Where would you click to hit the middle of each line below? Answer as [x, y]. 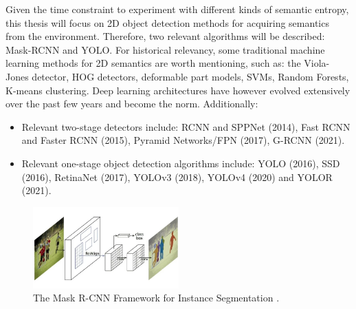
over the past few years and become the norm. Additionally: [132, 104]
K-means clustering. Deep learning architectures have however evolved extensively [178, 90]
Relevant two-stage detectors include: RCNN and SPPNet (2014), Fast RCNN [186, 126]
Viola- [317, 63]
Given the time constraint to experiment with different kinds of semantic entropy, [177, 9]
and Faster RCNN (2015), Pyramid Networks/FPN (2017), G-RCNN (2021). [183, 140]
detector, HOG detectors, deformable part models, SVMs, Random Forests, [190, 76]
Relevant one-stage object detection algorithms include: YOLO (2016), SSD [181, 163]
